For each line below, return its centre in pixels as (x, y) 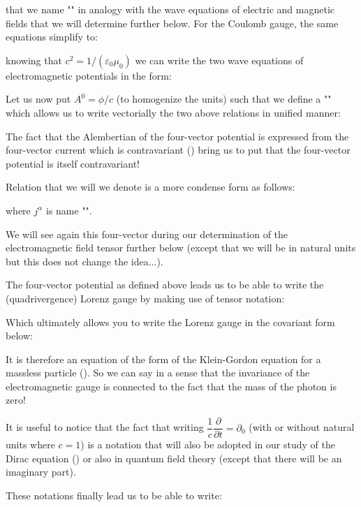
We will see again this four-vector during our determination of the (147, 234)
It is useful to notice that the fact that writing (105, 427)
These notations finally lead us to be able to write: (114, 495)
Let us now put (38, 99)
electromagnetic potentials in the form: (89, 75)
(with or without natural (302, 427)
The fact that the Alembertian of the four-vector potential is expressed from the (177, 136)
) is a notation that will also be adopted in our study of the (208, 444)
